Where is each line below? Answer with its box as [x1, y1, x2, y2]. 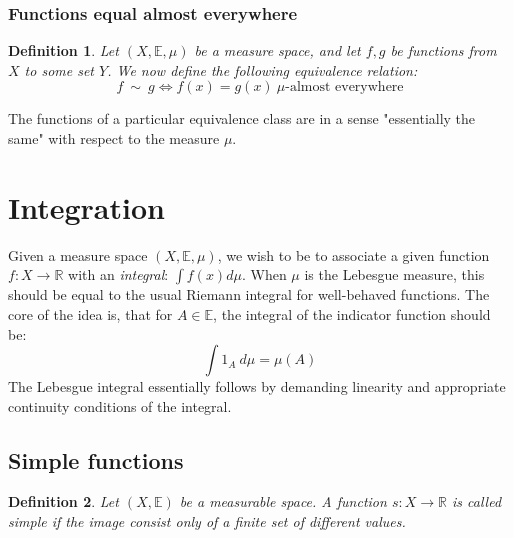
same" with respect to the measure [8, 128, 220, 148]
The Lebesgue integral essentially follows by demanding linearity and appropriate [8, 376, 506, 397]
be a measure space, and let [194, 40, 361, 61]
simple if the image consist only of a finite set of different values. [8, 511, 406, 532]
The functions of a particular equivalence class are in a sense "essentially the [8, 108, 476, 129]
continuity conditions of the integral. [8, 395, 232, 416]
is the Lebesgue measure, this [304, 264, 485, 285]
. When [241, 264, 287, 285]
